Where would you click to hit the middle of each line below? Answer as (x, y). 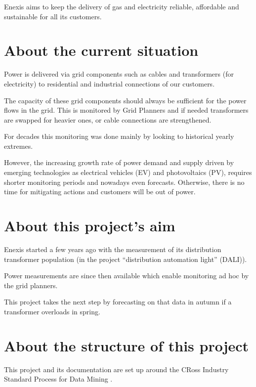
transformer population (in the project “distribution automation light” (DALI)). (126, 259)
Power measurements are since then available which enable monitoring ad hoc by (127, 276)
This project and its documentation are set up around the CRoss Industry (116, 369)
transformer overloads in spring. (52, 311)
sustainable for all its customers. (53, 16)
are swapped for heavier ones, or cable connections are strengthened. (108, 119)
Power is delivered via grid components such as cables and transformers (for (119, 74)
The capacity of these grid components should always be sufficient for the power (125, 100)
